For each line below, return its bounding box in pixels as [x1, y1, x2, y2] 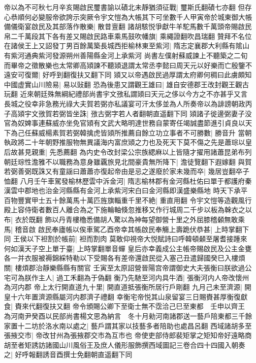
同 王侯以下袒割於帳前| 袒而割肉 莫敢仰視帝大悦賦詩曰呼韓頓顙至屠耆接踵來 [4, 233, 247, 244]
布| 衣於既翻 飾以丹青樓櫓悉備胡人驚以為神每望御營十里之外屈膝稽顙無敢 [4, 214, 238, 225]
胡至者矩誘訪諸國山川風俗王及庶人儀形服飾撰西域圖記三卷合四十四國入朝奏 [4, 339, 245, 350]
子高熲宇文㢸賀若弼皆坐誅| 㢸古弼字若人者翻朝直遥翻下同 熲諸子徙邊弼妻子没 [4, 108, 252, 118]
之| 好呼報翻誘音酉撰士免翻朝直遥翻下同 [4, 349, 132, 360]
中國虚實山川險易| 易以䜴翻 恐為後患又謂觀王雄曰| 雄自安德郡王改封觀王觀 [4, 79, 242, 89]
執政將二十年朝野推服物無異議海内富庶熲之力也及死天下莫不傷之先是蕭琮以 [4, 137, 245, 147]
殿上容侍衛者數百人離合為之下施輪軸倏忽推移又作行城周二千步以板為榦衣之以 [4, 204, 252, 215]
